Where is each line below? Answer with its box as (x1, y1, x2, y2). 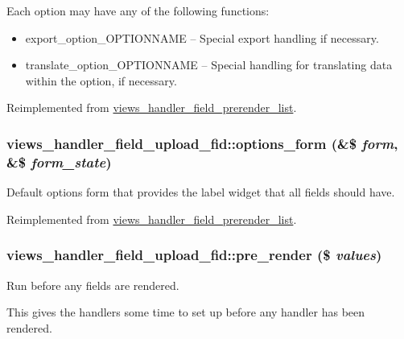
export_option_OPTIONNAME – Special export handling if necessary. (25, 29, 379, 46)
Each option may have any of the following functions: (6, 2, 270, 19)
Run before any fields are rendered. (6, 276, 179, 293)
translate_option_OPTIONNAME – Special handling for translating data (25, 56, 393, 73)
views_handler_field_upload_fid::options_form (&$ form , (6, 133, 398, 153)
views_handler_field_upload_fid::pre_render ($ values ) (6, 245, 382, 265)
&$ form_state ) (6, 151, 112, 172)
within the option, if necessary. (25, 72, 177, 89)
